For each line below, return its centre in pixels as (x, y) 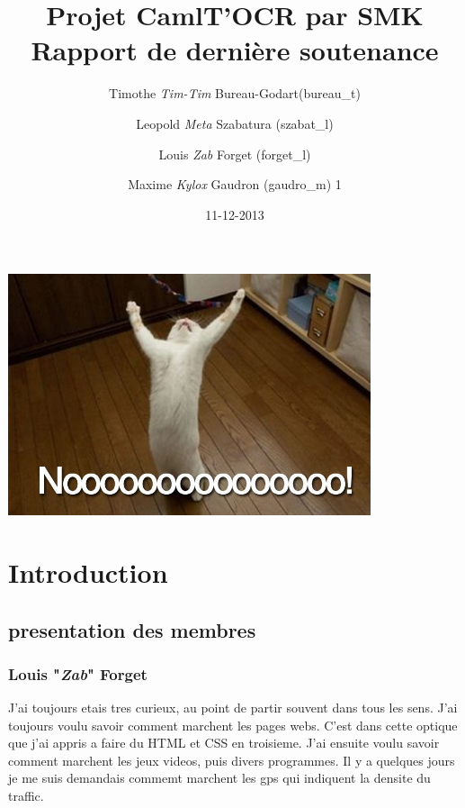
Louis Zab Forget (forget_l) (235, 154)
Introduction (88, 572)
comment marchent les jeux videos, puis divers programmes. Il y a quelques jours (232, 760)
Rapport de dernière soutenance (235, 50)
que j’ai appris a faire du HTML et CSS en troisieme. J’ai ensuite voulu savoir (224, 743)
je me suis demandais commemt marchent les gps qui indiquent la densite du (219, 778)
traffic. (26, 796)
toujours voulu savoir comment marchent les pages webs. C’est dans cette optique (233, 725)
